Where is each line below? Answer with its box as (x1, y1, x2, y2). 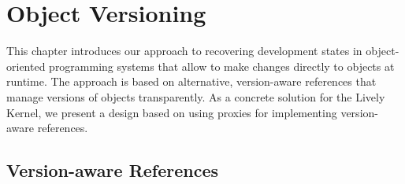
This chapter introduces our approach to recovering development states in (6, 42, 362, 59)
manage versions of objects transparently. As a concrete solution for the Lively (6, 88, 385, 105)
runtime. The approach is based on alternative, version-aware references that (6, 73, 377, 90)
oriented (6, 57, 46, 74)
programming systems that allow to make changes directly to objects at (49, 57, 395, 74)
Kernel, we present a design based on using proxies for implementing (6, 104, 337, 120)
